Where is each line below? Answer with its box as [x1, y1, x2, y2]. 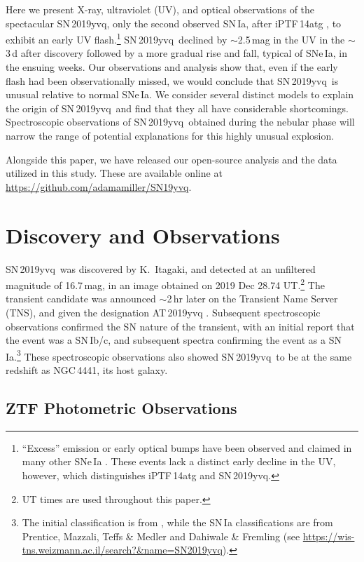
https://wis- [302, 528, 355, 543]
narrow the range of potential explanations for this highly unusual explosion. [6, 128, 335, 142]
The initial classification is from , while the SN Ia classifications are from [22, 515, 333, 530]
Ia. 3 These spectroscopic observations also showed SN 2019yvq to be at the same [6, 347, 352, 363]
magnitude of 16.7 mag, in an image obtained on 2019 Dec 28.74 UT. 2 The [6, 276, 325, 292]
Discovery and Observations [6, 220, 280, 249]
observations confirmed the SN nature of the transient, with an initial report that [6, 319, 355, 333]
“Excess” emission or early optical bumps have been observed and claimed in [22, 440, 352, 455]
